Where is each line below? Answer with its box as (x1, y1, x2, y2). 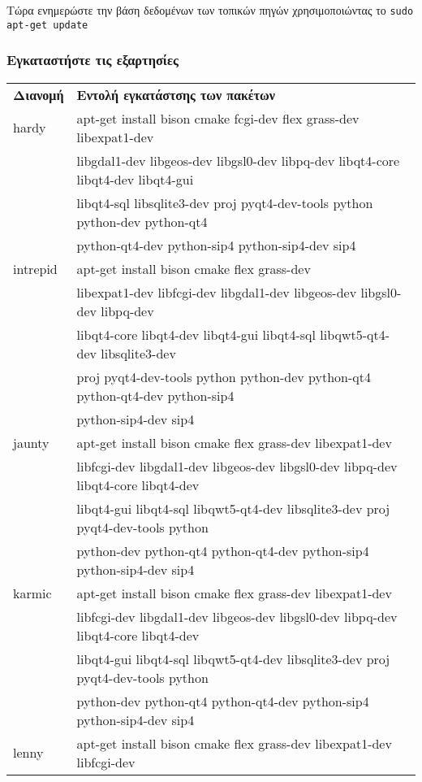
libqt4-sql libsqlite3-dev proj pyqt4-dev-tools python (76, 193, 373, 212)
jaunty (13, 432, 50, 452)
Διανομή (13, 85, 64, 104)
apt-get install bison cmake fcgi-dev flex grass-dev (76, 108, 360, 128)
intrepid (13, 258, 58, 278)
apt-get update (6, 19, 88, 31)
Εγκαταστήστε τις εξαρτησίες (6, 50, 179, 70)
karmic (13, 583, 52, 602)
